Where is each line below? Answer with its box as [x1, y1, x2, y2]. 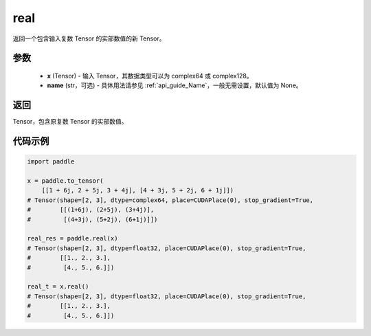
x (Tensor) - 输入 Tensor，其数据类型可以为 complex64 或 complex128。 [47, 71, 254, 80]
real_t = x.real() [27, 282, 89, 291]
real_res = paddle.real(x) [27, 234, 118, 243]
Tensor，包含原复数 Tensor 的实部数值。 [12, 117, 128, 126]
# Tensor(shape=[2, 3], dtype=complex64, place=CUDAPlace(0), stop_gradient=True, [27, 196, 314, 204]
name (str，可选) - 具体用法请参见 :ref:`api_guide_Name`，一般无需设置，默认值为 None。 [47, 81, 302, 89]
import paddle [27, 158, 75, 166]
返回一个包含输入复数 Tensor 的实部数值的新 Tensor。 [12, 34, 166, 43]
